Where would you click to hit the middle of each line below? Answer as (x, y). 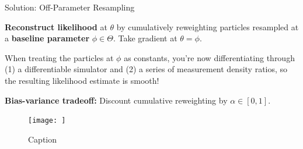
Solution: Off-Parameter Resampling (70, 7)
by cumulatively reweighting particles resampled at (208, 26)
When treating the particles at (59, 57)
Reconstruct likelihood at (56, 26)
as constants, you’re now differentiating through (209, 57)
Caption (43, 139)
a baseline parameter (47, 38)
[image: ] (47, 121)
